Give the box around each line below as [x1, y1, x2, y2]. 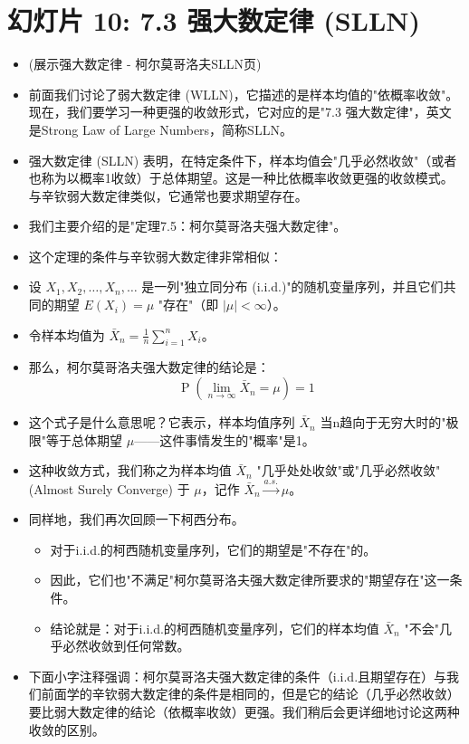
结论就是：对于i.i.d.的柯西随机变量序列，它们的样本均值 [50, 618, 379, 637]
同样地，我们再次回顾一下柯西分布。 [28, 510, 244, 529]
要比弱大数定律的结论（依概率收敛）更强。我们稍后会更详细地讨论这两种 [28, 701, 460, 720]
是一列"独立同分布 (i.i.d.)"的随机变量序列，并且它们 [141, 277, 444, 296]
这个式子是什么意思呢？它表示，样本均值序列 [28, 413, 295, 432]
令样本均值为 [28, 325, 105, 344]
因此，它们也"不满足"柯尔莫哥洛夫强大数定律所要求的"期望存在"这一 [50, 570, 450, 589]
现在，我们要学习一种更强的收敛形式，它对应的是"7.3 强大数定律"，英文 [28, 102, 452, 121]
